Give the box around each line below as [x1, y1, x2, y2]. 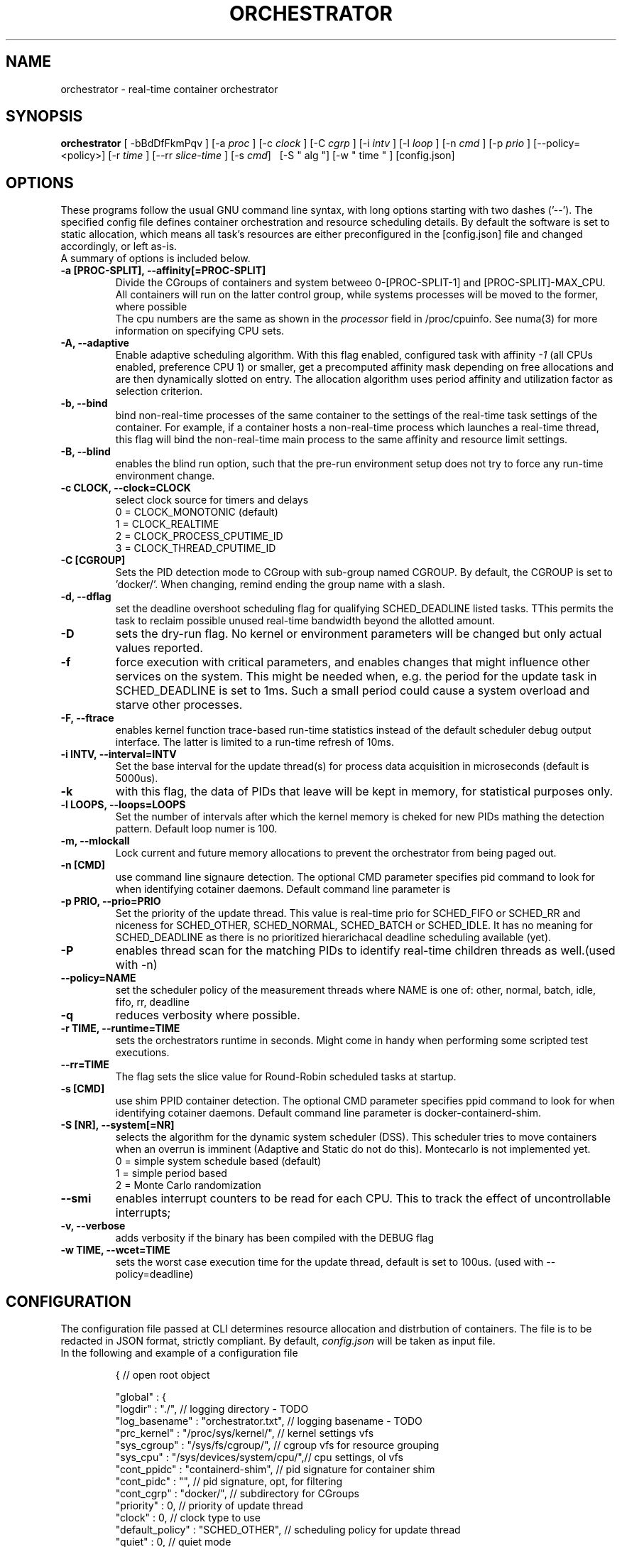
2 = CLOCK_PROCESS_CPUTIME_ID [115, 530, 283, 543]
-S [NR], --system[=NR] [60, 1119, 175, 1131]
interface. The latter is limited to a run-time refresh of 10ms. [115, 736, 394, 749]
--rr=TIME [60, 1058, 109, 1071]
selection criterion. [115, 385, 203, 398]
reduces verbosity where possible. [115, 1008, 300, 1023]
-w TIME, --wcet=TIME [60, 1244, 170, 1256]
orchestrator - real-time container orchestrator [60, 82, 278, 95]
